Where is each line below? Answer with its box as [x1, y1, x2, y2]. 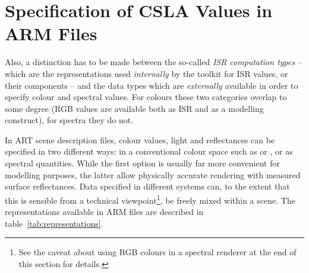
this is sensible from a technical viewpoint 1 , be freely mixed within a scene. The [5, 192, 295, 206]
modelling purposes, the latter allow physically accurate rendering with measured [5, 168, 301, 181]
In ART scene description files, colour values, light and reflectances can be [5, 133, 275, 146]
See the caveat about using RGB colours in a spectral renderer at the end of [18, 246, 297, 258]
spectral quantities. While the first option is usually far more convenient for [5, 157, 280, 169]
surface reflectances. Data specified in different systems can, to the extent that [5, 180, 290, 192]
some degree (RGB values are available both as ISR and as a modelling [5, 102, 264, 114]
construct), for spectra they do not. [5, 114, 134, 126]
